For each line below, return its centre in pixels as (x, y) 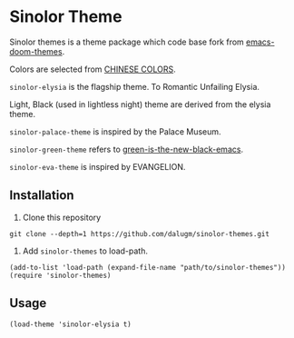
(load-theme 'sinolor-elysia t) (70, 324)
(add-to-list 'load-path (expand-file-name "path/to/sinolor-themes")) (147, 267)
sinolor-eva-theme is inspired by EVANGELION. (98, 166)
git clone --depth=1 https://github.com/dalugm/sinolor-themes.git (140, 234)
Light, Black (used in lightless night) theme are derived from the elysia (140, 104)
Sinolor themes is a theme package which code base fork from (127, 42)
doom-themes (36, 51)
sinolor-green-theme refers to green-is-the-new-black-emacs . (126, 149)
